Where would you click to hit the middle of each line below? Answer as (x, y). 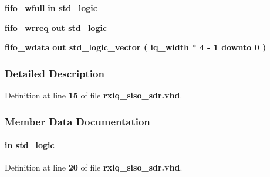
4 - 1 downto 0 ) (233, 47)
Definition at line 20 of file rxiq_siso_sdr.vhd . (94, 167)
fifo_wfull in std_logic (51, 8)
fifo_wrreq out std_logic (56, 27)
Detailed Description (55, 73)
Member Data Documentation (77, 121)
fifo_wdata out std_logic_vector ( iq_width (97, 47)
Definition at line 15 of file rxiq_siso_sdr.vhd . (94, 95)
